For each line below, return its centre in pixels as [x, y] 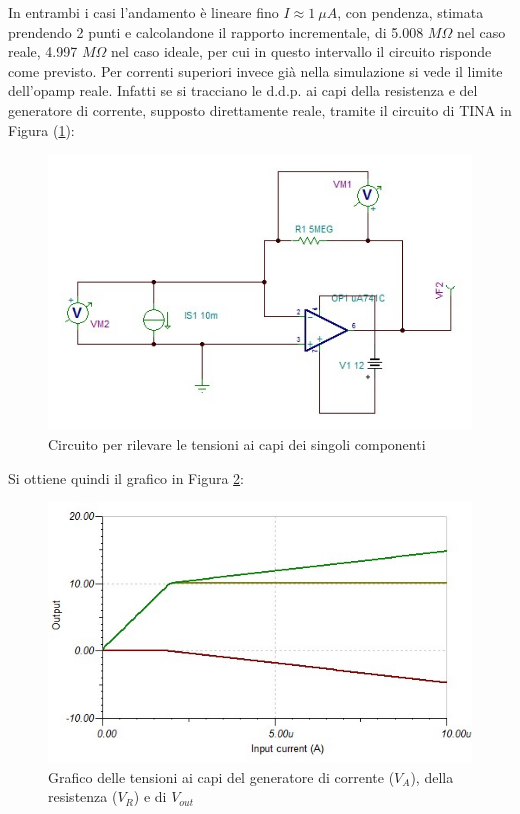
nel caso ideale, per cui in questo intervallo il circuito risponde [301, 51]
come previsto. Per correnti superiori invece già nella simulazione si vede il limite [255, 70]
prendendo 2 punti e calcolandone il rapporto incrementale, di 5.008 [216, 31]
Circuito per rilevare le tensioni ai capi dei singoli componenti [237, 444]
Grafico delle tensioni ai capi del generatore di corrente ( [221, 776]
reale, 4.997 [43, 51]
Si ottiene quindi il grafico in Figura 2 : [126, 477]
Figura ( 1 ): [41, 129]
